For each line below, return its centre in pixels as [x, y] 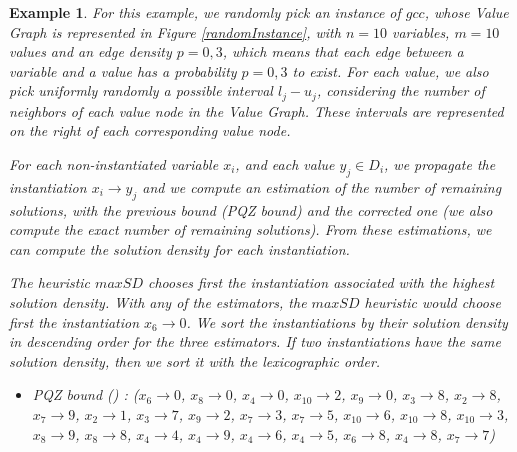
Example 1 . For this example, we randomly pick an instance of [205, 12]
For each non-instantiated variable [114, 164]
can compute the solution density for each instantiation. [179, 248]
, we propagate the [440, 164]
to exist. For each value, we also [390, 70]
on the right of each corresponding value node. [150, 130]
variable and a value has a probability [123, 70]
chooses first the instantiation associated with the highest [321, 282]
